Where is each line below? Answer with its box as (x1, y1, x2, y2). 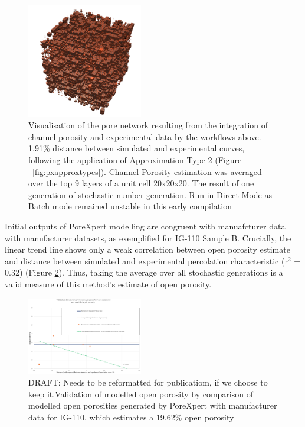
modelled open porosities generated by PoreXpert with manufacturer (28, 399, 277, 412)
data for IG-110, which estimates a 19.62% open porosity (28, 410, 234, 423)
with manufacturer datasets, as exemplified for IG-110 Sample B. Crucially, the (5, 231, 291, 244)
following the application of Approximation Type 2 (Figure (28, 154, 242, 166)
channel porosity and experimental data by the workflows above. (28, 130, 261, 143)
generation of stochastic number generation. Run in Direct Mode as (28, 188, 272, 200)
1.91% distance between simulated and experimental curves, (28, 142, 245, 154)
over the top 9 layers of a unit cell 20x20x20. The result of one (28, 177, 254, 189)
